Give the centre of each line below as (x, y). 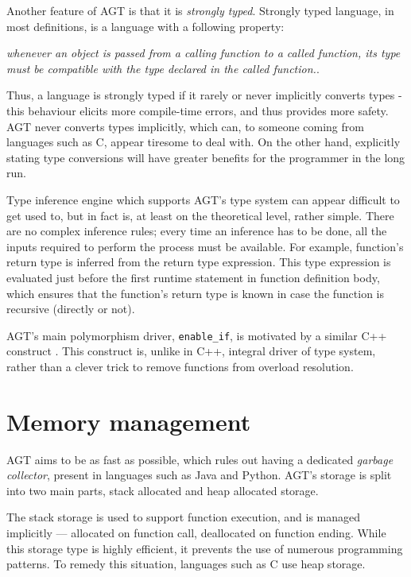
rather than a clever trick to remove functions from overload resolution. (180, 366)
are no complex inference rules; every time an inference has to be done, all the (197, 231)
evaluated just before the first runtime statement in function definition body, (193, 277)
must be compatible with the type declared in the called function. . (163, 68)
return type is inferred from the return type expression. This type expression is (199, 262)
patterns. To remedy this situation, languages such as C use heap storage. (186, 564)
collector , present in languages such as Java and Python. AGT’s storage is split (199, 475)
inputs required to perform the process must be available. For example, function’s (205, 246)
